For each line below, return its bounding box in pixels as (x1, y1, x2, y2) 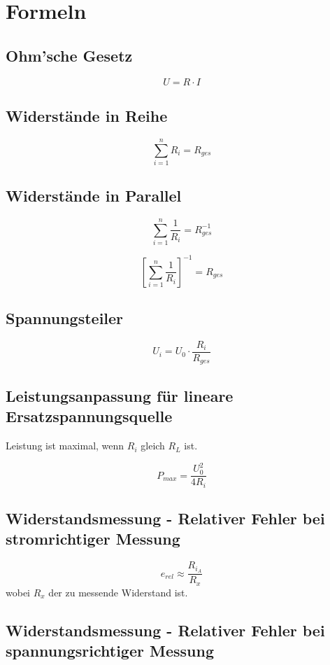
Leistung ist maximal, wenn (6, 438, 124, 453)
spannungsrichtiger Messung (6, 639, 214, 661)
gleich (141, 438, 165, 453)
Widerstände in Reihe (6, 104, 168, 126)
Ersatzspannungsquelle (6, 405, 173, 427)
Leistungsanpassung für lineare (6, 384, 234, 406)
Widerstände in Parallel (6, 185, 182, 206)
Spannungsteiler (6, 307, 124, 329)
